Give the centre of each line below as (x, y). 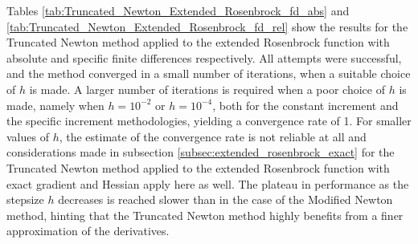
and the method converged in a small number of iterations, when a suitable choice (209, 73)
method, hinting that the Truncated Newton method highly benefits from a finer (205, 215)
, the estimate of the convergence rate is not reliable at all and (213, 136)
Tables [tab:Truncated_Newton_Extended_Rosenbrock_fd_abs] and (178, 10)
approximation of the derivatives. (88, 231)
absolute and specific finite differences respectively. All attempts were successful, (204, 57)
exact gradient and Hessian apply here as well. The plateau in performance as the (208, 183)
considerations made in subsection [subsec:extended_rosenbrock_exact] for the (201, 152)
